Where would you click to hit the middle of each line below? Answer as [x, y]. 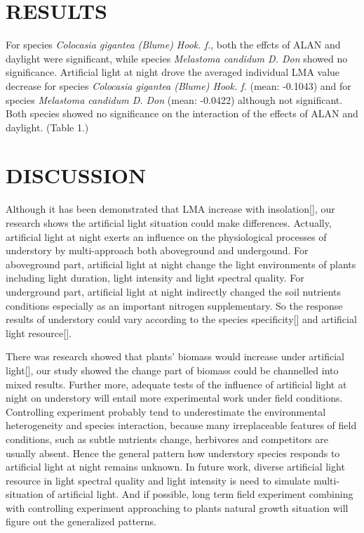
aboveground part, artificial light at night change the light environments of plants [181, 264]
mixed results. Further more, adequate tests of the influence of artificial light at [176, 384]
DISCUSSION [76, 175]
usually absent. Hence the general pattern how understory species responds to [173, 453]
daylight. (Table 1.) [47, 127]
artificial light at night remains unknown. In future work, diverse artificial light [175, 467]
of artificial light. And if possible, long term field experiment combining [200, 494]
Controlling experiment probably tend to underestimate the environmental [166, 411]
